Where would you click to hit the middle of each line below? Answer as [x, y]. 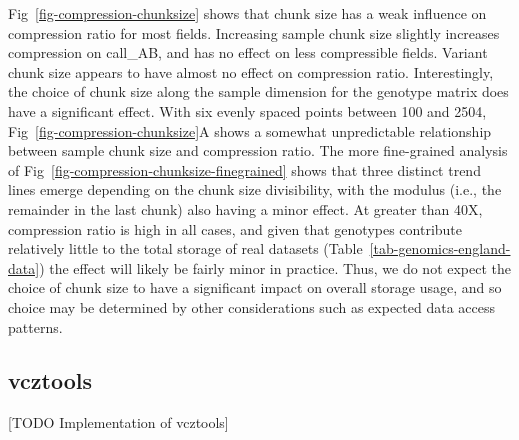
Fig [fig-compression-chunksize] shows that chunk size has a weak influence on [247, 13]
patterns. [35, 326]
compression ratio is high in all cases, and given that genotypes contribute [235, 228]
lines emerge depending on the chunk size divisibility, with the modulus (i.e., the [255, 189]
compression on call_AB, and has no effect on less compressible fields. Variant [248, 52]
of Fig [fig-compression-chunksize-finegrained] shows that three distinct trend [244, 169]
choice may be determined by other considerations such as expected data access [252, 306]
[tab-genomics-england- [440, 248]
